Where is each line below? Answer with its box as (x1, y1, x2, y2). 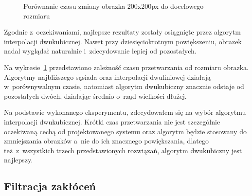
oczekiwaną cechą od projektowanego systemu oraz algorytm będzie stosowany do (4, 126, 247, 136)
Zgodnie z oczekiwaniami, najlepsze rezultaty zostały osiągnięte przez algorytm (4, 27, 241, 37)
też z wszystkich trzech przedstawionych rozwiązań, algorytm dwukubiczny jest (4, 145, 242, 155)
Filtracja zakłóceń (4, 178, 96, 194)
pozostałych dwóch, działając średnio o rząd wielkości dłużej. (4, 90, 187, 101)
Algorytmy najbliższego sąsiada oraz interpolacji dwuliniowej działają (4, 71, 211, 82)
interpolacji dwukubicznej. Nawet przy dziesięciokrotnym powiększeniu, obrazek (4, 36, 242, 46)
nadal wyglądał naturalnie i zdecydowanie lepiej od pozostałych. (4, 46, 197, 56)
